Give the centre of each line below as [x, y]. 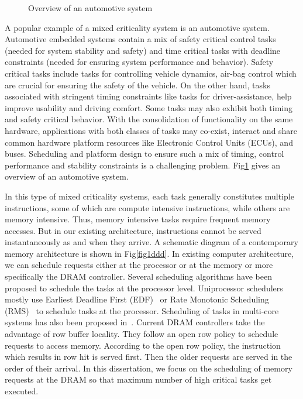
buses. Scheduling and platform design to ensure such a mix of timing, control [144, 154]
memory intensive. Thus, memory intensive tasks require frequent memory [138, 219]
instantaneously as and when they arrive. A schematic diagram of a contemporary [151, 242]
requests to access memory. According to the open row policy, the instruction [143, 345]
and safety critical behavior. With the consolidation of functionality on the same [149, 119]
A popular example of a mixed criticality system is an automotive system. [137, 27]
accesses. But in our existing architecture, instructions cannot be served [133, 230]
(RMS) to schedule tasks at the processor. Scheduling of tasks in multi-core [142, 310]
